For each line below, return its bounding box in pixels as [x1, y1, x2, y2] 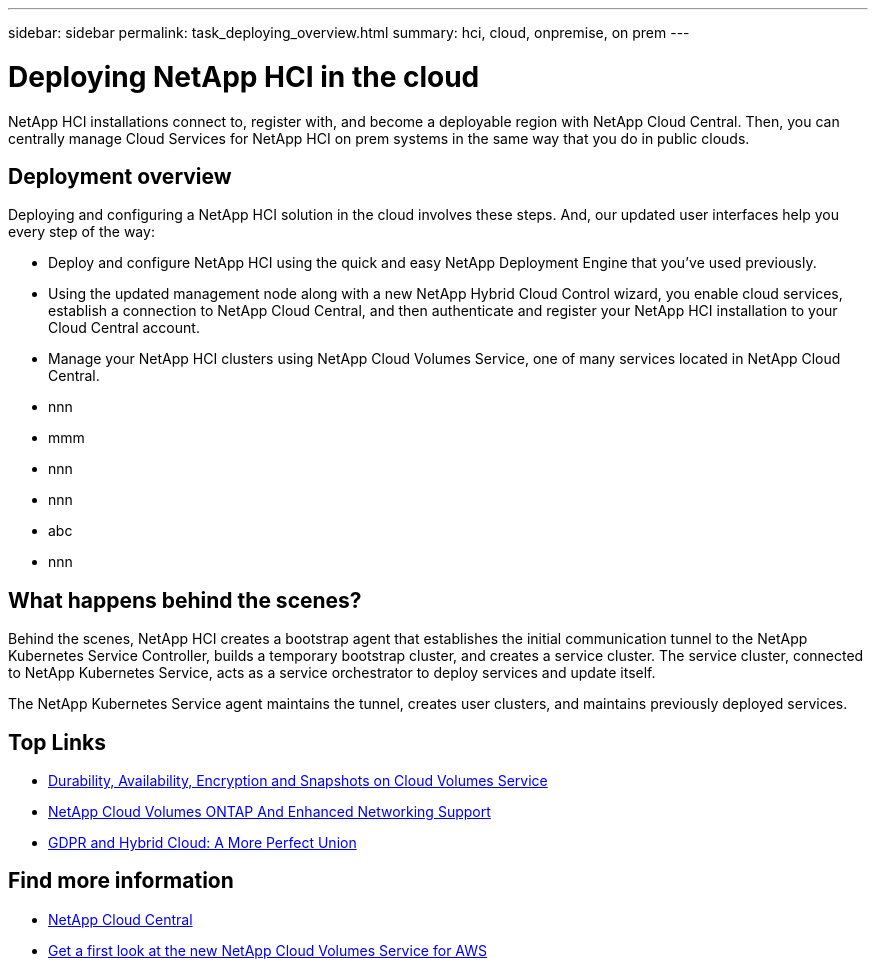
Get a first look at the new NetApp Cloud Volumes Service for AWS [48, 941, 487, 959]
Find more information [8, 868, 234, 894]
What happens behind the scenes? [8, 587, 362, 613]
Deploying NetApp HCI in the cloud [8, 59, 480, 94]
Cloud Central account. [48, 319, 200, 337]
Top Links [8, 729, 107, 755]
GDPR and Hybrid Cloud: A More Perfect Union [48, 834, 357, 852]
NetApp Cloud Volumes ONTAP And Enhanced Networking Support [48, 803, 491, 821]
